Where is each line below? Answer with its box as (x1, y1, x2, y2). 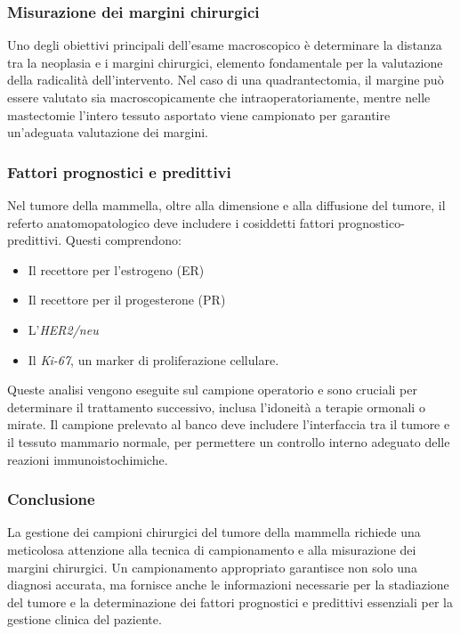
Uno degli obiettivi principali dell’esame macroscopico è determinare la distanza (7, 36, 442, 54)
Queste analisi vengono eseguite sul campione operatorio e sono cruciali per (7, 380, 417, 399)
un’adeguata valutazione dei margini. (7, 123, 209, 142)
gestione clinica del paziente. (7, 610, 162, 629)
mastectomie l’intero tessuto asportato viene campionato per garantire (7, 105, 391, 124)
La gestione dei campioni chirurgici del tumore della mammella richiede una (7, 523, 421, 541)
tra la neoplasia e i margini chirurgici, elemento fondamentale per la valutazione (7, 53, 443, 71)
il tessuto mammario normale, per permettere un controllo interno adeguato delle (7, 432, 450, 451)
